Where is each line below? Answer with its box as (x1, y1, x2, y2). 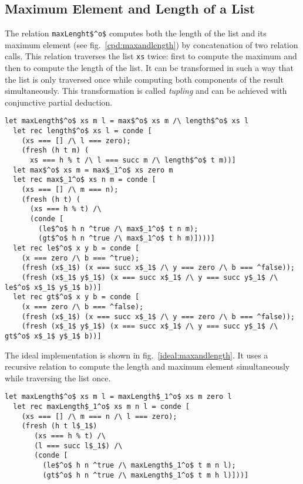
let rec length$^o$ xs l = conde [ (13, 127, 152, 136)
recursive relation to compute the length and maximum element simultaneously (5, 360, 290, 373)
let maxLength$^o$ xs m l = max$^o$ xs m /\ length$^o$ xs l (5, 117, 249, 126)
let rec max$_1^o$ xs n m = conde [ (13, 175, 156, 184)
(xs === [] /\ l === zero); (21, 136, 131, 145)
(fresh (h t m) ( (21, 146, 89, 155)
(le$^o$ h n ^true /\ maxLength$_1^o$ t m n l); (42, 461, 236, 469)
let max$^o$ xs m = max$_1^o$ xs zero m (13, 165, 173, 174)
